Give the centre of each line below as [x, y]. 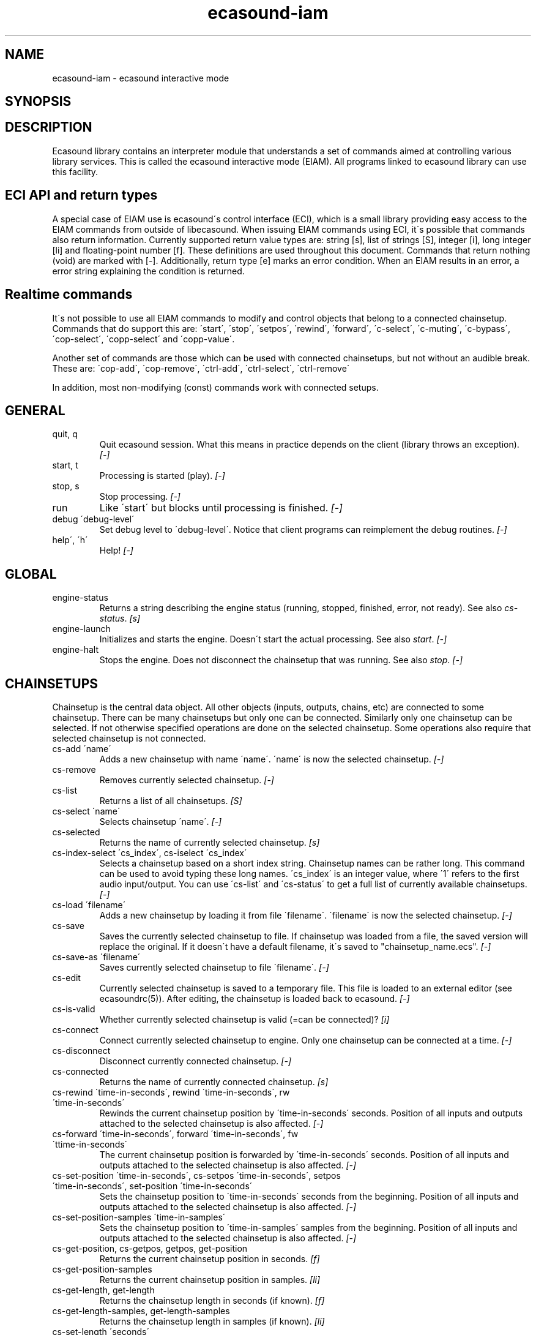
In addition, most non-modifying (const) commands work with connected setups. [215, 387]
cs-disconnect [81, 1051]
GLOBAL [31, 574]
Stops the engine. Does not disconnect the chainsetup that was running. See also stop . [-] [281, 660]
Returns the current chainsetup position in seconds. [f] [210, 1259]
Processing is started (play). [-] [162, 476]
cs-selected [76, 832]
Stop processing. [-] [140, 497]
